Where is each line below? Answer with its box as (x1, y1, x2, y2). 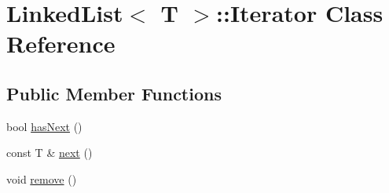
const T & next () (6, 144, 93, 161)
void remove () (6, 170, 77, 187)
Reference (6, 27, 116, 60)
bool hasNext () (6, 118, 83, 134)
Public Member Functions (6, 81, 222, 105)
